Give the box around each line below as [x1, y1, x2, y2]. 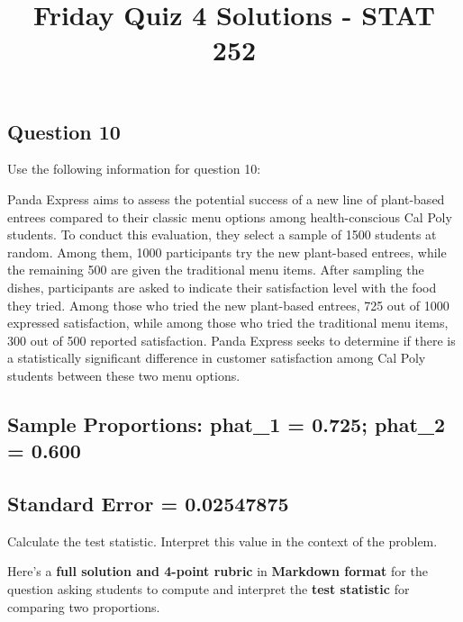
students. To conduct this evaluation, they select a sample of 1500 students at [7, 225, 437, 244]
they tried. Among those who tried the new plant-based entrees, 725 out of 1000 [7, 295, 449, 314]
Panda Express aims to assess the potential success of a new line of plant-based [7, 189, 445, 208]
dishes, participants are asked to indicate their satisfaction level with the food [7, 277, 437, 296]
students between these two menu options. [7, 365, 241, 384]
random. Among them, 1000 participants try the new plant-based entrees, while [7, 242, 447, 261]
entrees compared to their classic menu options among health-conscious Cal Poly [7, 207, 452, 226]
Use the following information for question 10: [7, 159, 261, 178]
